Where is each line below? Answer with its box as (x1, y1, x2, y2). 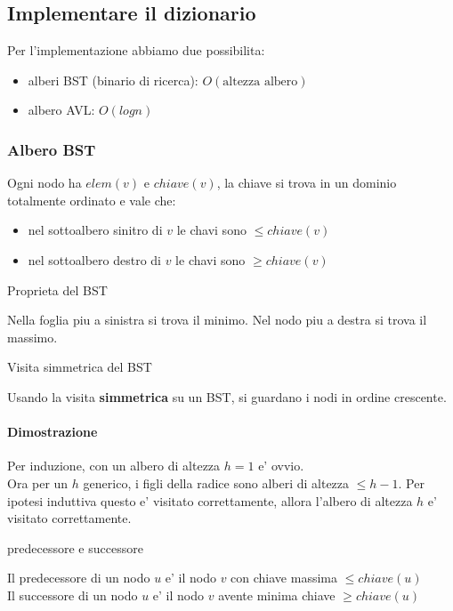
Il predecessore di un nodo (7, 568, 150, 587)
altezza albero (222, 75, 298, 88)
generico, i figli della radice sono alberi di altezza (83, 473, 350, 492)
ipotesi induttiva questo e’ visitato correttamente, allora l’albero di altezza (7, 491, 413, 510)
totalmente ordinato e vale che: (7, 190, 176, 209)
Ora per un (7, 473, 69, 492)
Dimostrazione (7, 422, 98, 441)
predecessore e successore (7, 538, 143, 557)
